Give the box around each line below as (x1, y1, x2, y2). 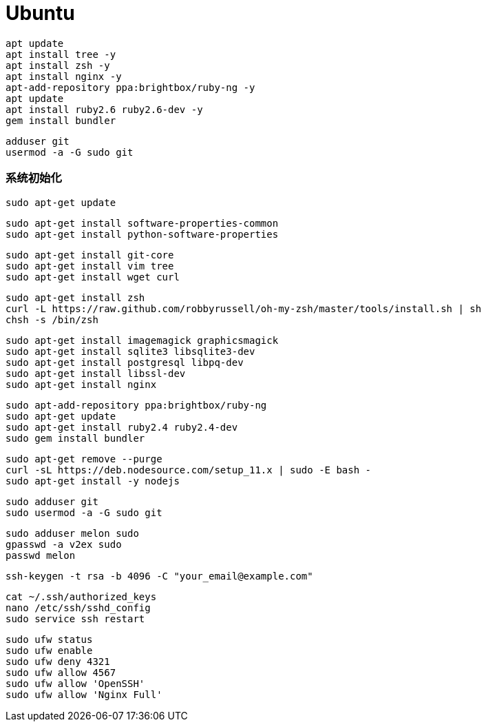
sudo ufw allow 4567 (6, 666, 116, 678)
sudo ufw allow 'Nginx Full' (6, 688, 162, 700)
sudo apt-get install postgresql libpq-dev (6, 356, 244, 368)
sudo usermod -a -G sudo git (6, 506, 162, 518)
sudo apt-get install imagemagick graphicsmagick (6, 334, 279, 346)
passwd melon (6, 549, 76, 561)
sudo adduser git (6, 495, 98, 507)
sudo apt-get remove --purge (6, 453, 162, 464)
